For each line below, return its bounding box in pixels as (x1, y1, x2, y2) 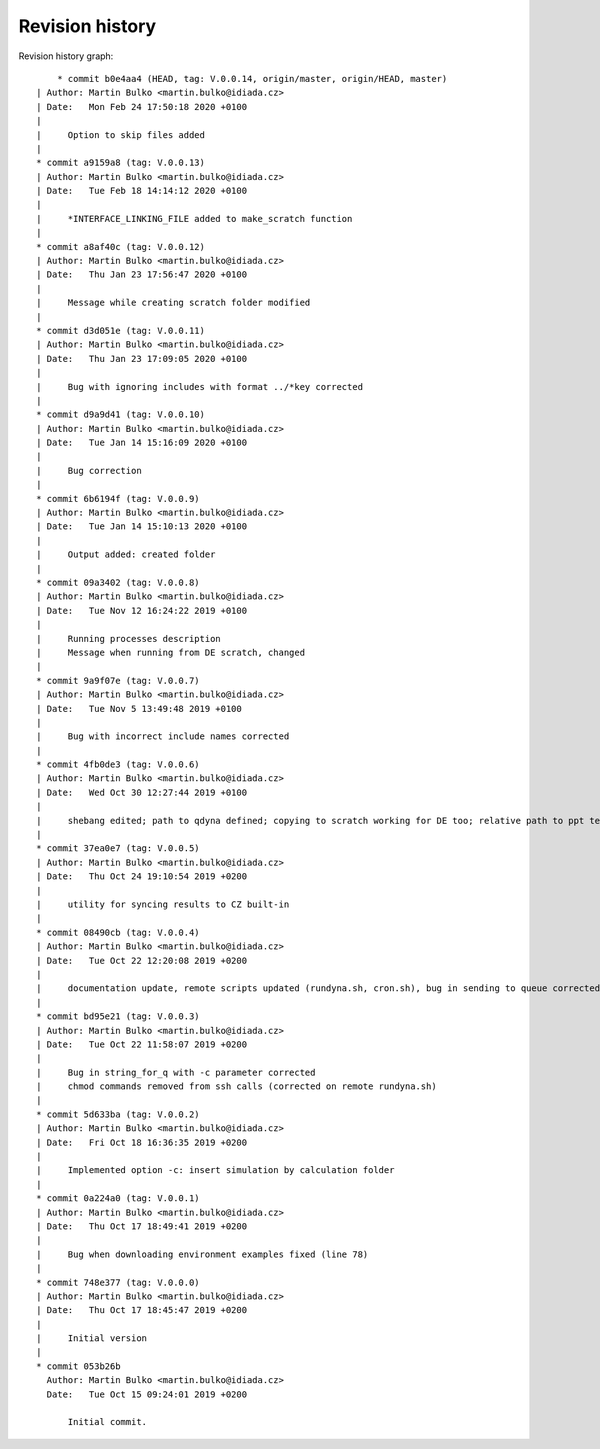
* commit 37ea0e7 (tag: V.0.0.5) (36, 843, 200, 854)
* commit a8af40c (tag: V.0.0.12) (36, 241, 205, 252)
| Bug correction (36, 465, 142, 476)
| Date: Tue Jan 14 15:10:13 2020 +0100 (36, 521, 248, 532)
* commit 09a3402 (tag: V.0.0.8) (36, 577, 200, 588)
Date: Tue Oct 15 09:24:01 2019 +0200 (46, 1388, 248, 1400)
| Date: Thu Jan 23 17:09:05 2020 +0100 (36, 353, 248, 364)
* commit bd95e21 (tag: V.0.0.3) (36, 1011, 200, 1022)
